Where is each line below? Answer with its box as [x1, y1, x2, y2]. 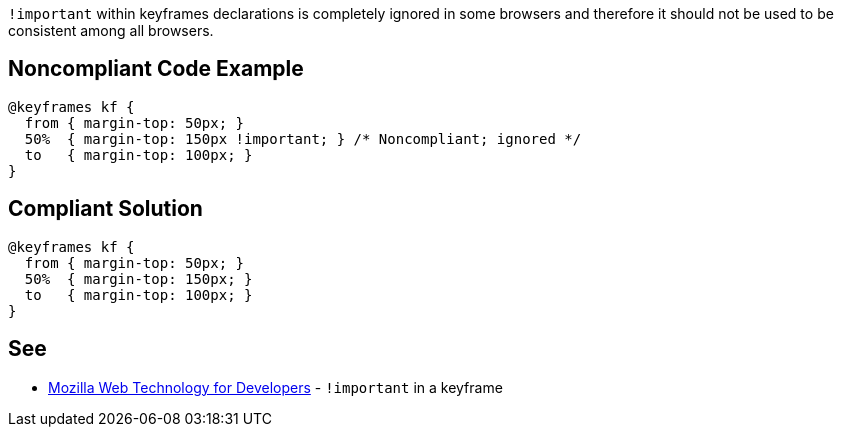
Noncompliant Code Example [8, 56, 304, 82]
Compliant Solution [8, 196, 203, 222]
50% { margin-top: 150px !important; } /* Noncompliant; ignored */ [24, 130, 582, 147]
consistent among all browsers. [8, 22, 214, 39]
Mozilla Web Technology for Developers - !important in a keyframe [48, 378, 503, 396]
